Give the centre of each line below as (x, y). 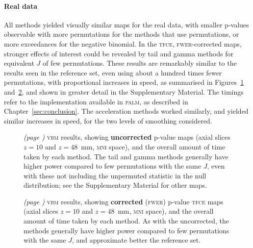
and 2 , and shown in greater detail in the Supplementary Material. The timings (124, 91)
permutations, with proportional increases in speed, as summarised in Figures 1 (124, 82)
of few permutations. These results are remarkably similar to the (139, 63)
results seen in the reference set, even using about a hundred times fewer (113, 72)
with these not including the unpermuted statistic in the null (115, 175)
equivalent (19, 63)
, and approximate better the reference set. (136, 240)
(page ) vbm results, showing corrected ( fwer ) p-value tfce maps (124, 201)
